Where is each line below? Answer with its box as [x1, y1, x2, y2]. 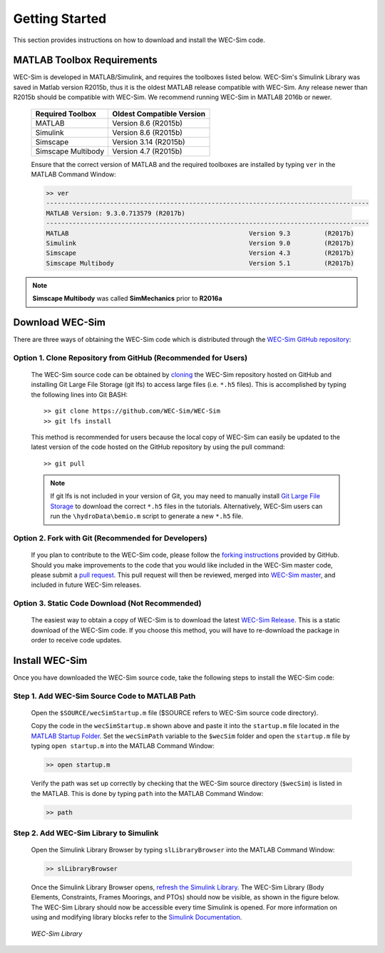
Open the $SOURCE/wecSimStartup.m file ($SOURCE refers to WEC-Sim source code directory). [31, 708, 319, 717]
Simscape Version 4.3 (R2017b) [46, 249, 354, 257]
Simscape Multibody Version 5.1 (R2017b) [46, 259, 354, 267]
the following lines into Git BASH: [31, 390, 128, 399]
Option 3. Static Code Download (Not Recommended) [13, 598, 202, 608]
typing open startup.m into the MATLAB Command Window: [31, 742, 215, 750]
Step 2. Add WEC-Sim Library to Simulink [13, 828, 159, 838]
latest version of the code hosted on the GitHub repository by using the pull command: [31, 443, 285, 451]
